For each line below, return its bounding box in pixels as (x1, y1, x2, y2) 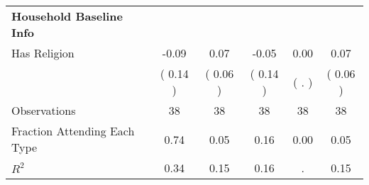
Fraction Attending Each (11, 123, 135, 139)
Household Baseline (11, 8, 123, 24)
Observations (11, 102, 76, 118)
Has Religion (11, 45, 75, 61)
